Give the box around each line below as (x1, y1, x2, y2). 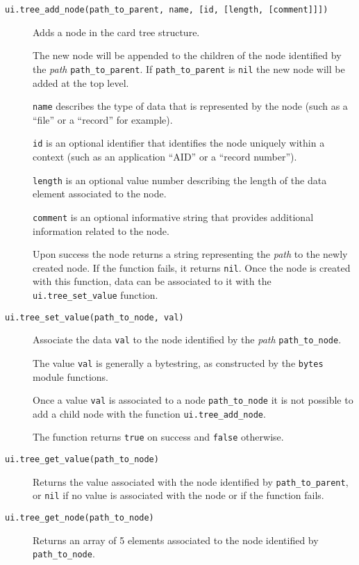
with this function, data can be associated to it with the (33, 274, 272, 288)
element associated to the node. (33, 186, 167, 201)
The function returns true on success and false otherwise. (33, 429, 284, 444)
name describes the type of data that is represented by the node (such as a (33, 99, 348, 113)
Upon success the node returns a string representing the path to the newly (33, 247, 348, 261)
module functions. (33, 369, 108, 384)
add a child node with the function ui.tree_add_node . (33, 406, 266, 420)
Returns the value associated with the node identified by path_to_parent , (33, 474, 349, 489)
